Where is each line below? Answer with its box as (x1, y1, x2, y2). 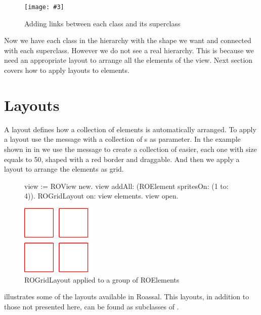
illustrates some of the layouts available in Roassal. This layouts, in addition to (4, 291, 249, 302)
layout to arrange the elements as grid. (4, 164, 124, 174)
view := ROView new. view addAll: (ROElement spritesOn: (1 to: (24, 180, 229, 191)
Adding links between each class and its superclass (24, 18, 181, 28)
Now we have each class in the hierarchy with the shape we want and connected (4, 35, 251, 46)
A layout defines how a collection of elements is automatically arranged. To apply (4, 124, 256, 134)
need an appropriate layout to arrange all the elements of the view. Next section (4, 55, 253, 65)
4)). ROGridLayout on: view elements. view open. (24, 190, 179, 201)
